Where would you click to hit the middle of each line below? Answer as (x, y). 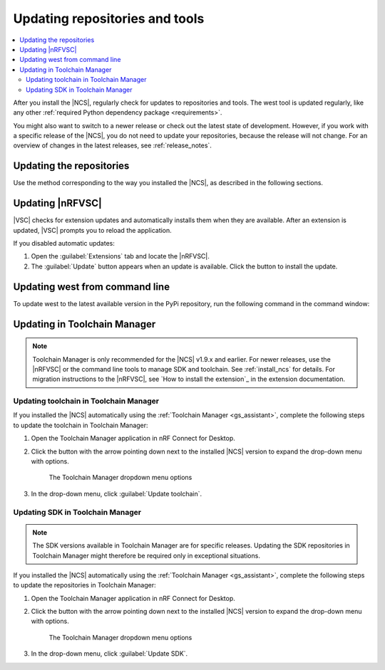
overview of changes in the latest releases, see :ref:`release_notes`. (112, 145)
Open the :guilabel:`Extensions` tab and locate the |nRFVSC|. (120, 256)
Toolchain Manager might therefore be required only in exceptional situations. (146, 555)
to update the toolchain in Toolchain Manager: (81, 425)
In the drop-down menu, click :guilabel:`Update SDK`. (109, 654)
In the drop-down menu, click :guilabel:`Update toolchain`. (117, 493)
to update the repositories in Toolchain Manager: (84, 585)
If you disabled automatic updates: (64, 244)
